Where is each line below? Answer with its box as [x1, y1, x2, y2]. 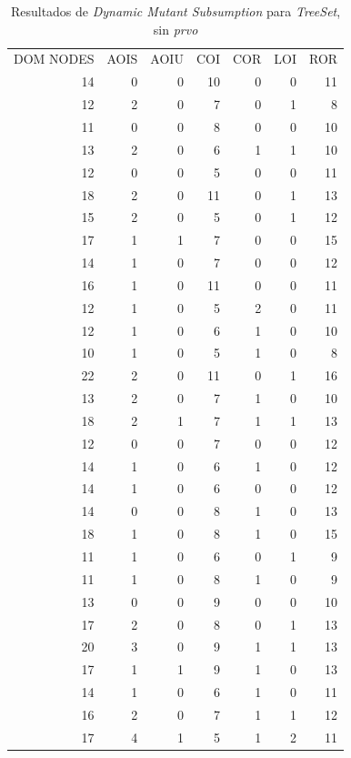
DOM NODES [14, 49, 95, 68]
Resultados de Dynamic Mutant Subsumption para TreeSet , [10, 2, 341, 20]
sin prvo [153, 19, 198, 38]
